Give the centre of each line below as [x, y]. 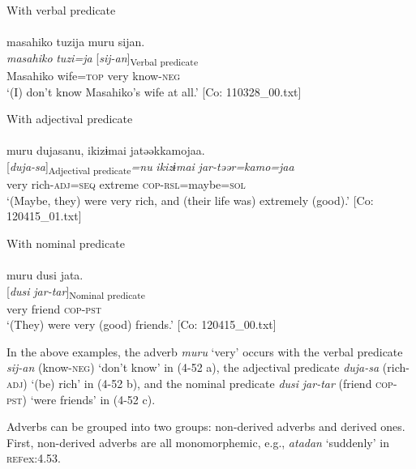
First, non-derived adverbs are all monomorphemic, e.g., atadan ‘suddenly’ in [198, 442]
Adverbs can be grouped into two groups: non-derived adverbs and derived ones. [206, 426]
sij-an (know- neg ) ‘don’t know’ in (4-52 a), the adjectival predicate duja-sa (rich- [208, 367]
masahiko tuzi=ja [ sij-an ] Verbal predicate [103, 58]
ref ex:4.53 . [34, 458]
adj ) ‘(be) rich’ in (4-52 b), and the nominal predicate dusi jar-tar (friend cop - [202, 384]
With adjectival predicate [70, 119]
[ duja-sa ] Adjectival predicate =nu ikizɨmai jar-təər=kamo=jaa [150, 167]
